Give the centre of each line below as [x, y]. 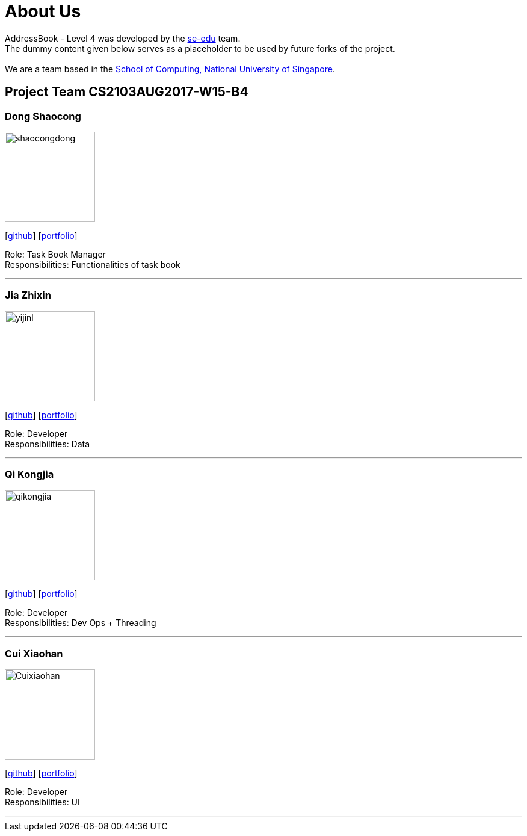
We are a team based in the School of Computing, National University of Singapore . [170, 69]
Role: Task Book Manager [55, 254]
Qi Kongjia [29, 475]
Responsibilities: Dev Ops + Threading [81, 623]
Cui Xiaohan [34, 653]
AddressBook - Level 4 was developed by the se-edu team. [123, 38]
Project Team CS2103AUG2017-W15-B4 [127, 92]
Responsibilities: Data [48, 444]
